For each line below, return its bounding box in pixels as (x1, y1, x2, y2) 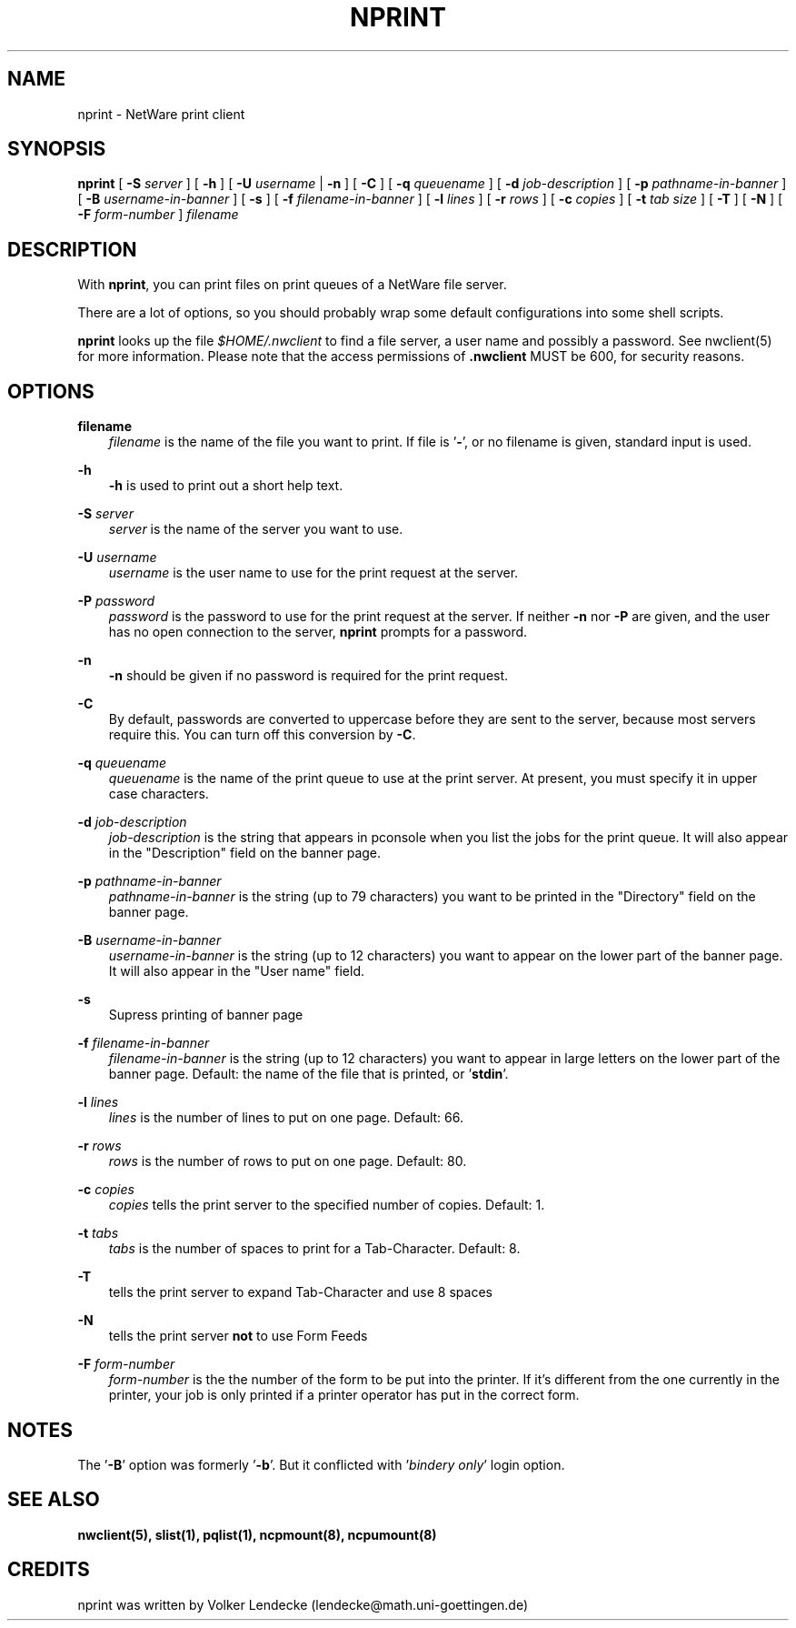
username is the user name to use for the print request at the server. (108, 565, 519, 581)
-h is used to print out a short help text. (108, 477, 343, 494)
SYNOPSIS (7, 137, 106, 161)
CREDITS (7, 1558, 90, 1582)
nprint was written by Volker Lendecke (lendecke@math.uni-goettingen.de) (77, 1596, 529, 1613)
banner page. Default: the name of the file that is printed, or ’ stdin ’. (108, 1066, 509, 1082)
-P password (77, 593, 155, 609)
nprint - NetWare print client (77, 106, 245, 122)
